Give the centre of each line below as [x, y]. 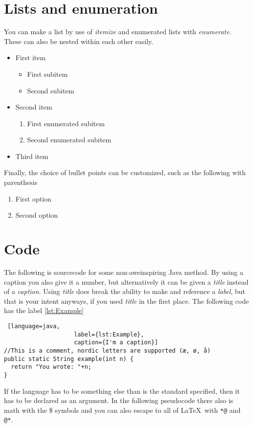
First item [31, 57]
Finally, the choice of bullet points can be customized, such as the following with [125, 172]
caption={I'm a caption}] [116, 343]
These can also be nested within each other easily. [79, 41]
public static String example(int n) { [69, 359]
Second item [34, 107]
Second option [37, 215]
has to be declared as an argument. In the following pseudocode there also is [119, 400]
